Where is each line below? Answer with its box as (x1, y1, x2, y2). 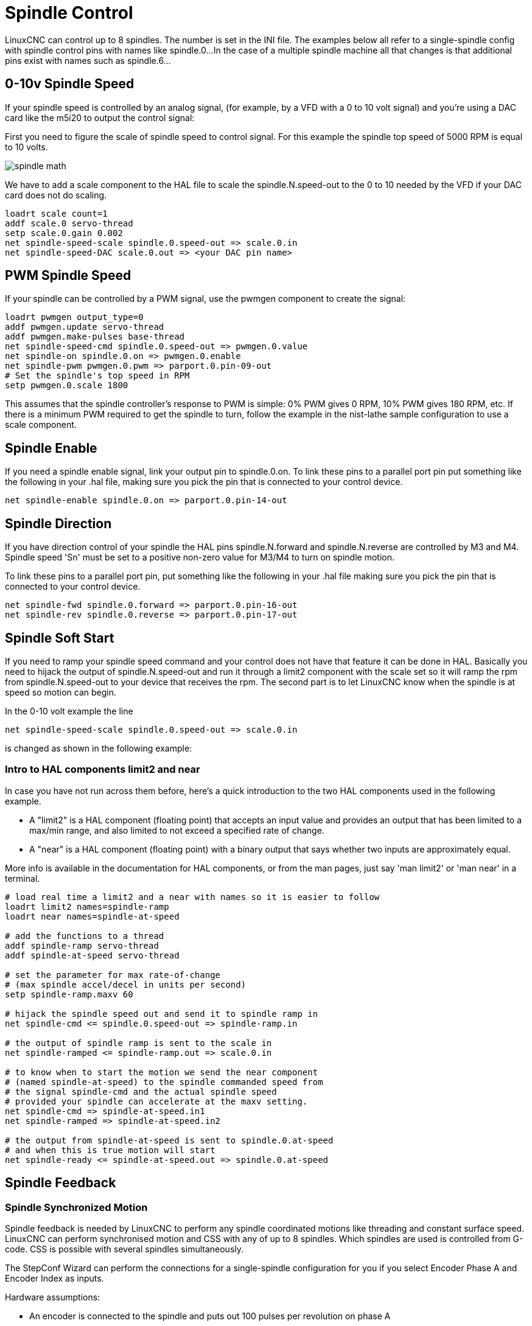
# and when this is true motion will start (5, 1145, 215, 1155)
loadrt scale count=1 (5, 208, 108, 218)
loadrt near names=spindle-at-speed (5, 911, 180, 921)
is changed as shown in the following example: (5, 742, 192, 753)
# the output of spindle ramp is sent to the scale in (5, 1038, 272, 1048)
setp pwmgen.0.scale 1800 (5, 380, 128, 391)
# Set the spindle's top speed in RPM (5, 371, 190, 381)
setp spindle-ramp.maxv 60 (5, 989, 133, 999)
